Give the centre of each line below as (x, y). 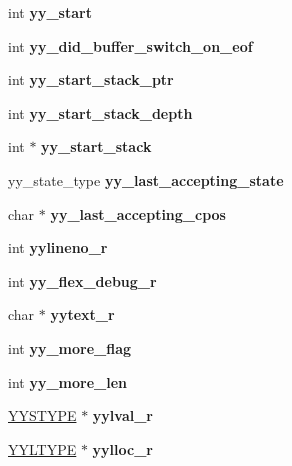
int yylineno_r (58, 247)
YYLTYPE (42, 448)
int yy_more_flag (70, 347)
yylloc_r (122, 448)
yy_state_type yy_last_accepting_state (146, 179)
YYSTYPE (42, 415)
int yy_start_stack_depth (100, 112)
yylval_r (122, 415)
